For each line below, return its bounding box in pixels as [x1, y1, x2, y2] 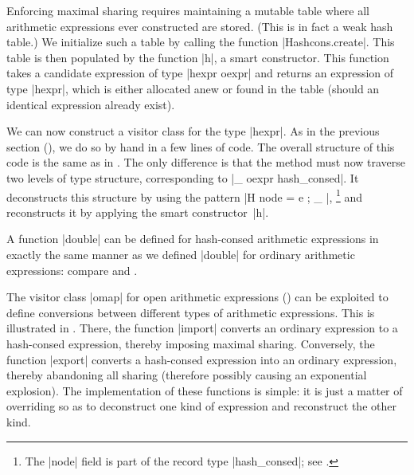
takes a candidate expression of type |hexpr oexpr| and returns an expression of [6, 65, 394, 81]
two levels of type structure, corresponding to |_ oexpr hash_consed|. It [6, 169, 359, 186]
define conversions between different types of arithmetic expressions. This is [6, 304, 375, 320]
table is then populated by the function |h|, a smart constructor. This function [6, 49, 389, 65]
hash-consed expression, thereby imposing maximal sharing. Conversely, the [6, 335, 375, 351]
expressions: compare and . [6, 261, 138, 278]
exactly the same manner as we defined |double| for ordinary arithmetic [6, 245, 355, 262]
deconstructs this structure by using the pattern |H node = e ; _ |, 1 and [6, 186, 363, 205]
